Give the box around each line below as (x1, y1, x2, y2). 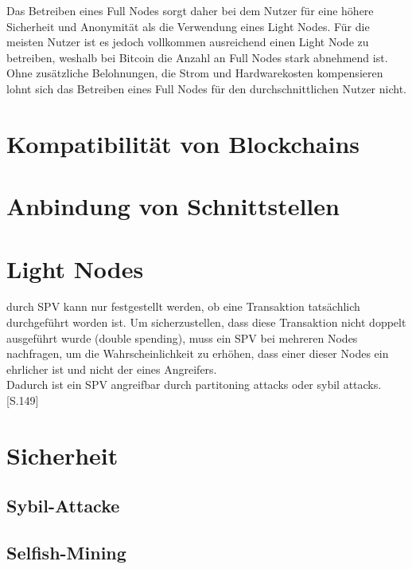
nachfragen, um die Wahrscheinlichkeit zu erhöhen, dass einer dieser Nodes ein (6, 345, 389, 362)
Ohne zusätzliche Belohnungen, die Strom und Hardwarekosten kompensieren (6, 65, 383, 81)
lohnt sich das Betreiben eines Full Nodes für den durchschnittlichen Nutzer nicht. (6, 80, 407, 96)
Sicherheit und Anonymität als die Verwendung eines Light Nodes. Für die (6, 18, 370, 34)
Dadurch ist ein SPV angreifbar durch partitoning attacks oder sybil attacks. (6, 376, 382, 393)
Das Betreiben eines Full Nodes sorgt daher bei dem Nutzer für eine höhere (6, 2, 374, 18)
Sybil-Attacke (6, 493, 120, 518)
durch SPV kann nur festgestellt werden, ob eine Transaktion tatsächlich (6, 298, 360, 315)
